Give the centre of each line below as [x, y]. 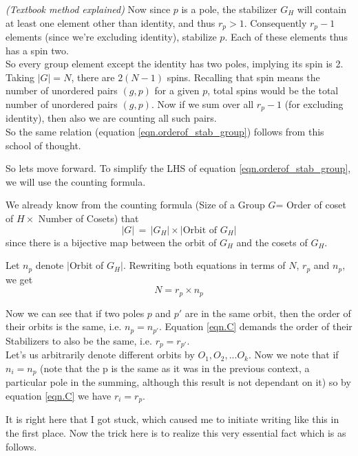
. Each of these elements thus [286, 37]
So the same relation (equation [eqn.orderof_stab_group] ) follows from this [165, 132]
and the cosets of [272, 242]
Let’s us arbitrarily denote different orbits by [100, 355]
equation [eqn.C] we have [59, 395]
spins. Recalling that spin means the [243, 77]
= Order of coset [311, 205]
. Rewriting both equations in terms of [204, 265]
